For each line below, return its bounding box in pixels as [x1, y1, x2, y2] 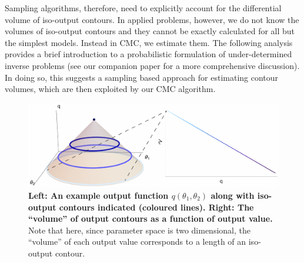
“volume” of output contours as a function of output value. [28, 212, 273, 225]
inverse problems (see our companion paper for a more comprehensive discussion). [5, 59, 300, 71]
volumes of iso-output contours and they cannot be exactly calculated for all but [5, 25, 295, 37]
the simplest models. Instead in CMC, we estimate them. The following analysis [5, 36, 293, 48]
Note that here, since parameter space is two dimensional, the [28, 223, 250, 236]
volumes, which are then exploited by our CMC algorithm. [5, 83, 216, 95]
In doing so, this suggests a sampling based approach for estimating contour [5, 71, 279, 83]
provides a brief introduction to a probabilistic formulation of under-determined [5, 48, 292, 60]
